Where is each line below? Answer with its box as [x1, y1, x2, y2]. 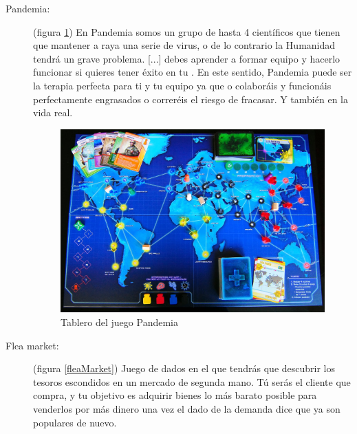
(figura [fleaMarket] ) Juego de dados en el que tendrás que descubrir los [33, 361, 335, 376]
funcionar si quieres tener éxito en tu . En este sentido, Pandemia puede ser [33, 65, 352, 79]
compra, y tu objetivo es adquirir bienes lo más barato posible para [33, 388, 317, 402]
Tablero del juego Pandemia [61, 314, 178, 329]
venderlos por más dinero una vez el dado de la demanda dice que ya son [33, 401, 340, 415]
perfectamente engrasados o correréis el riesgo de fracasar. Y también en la [33, 91, 348, 106]
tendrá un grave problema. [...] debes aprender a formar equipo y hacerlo [33, 51, 340, 65]
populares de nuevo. [33, 415, 117, 429]
